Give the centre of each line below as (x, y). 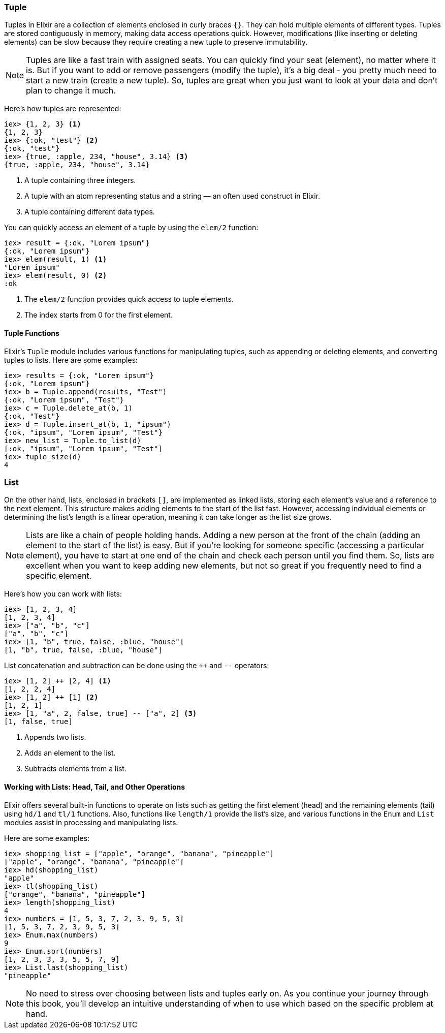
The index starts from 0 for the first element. (99, 315)
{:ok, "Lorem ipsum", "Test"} (64, 400)
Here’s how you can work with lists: (63, 594)
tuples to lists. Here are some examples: (71, 360)
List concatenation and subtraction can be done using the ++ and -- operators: (137, 666)
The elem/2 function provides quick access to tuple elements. (129, 299)
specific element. (59, 576)
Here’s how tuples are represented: (63, 109)
